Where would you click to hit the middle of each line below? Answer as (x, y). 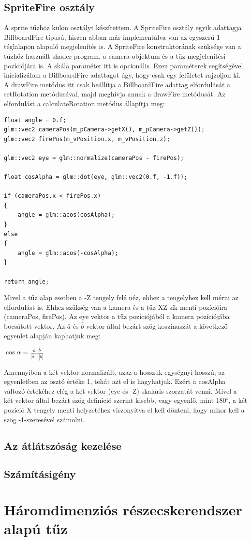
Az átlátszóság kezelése (63, 445)
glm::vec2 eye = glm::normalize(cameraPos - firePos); (94, 158)
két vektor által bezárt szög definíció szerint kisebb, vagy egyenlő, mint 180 (115, 400)
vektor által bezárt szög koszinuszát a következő (157, 326)
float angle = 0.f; (35, 120)
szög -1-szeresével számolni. (44, 419)
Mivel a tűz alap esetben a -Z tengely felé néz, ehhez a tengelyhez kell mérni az (121, 297)
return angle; (27, 281)
